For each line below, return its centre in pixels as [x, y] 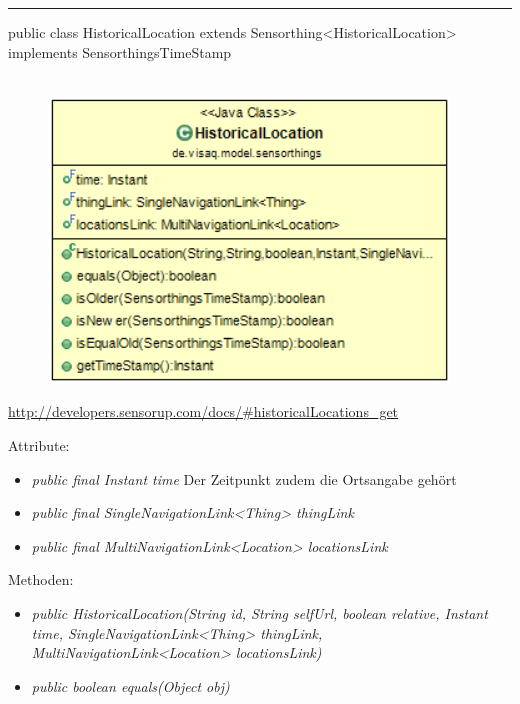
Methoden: [41, 579]
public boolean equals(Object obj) [130, 685]
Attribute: [39, 445]
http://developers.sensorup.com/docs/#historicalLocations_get [203, 411]
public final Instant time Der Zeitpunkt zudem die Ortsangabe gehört [244, 478]
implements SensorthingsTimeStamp [120, 51]
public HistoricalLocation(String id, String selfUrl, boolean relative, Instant [259, 613]
